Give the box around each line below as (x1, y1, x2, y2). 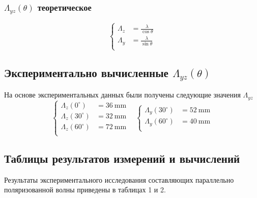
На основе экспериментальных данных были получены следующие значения (4, 89, 241, 100)
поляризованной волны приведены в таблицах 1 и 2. (4, 184, 166, 195)
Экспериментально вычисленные (4, 64, 168, 80)
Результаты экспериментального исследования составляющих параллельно (4, 174, 234, 185)
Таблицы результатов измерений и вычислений (4, 150, 240, 166)
